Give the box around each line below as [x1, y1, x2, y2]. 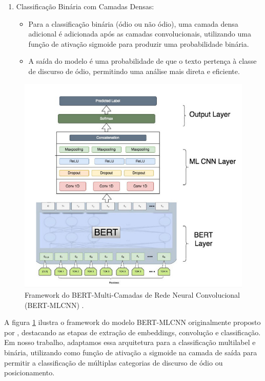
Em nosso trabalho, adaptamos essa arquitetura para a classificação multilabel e [4, 337, 256, 348]
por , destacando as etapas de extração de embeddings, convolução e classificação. [4, 326, 261, 337]
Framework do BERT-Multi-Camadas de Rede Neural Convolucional [25, 289, 240, 300]
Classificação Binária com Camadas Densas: [16, 1, 154, 11]
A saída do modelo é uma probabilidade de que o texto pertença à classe [28, 56, 257, 66]
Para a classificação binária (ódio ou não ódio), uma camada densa [28, 18, 238, 29]
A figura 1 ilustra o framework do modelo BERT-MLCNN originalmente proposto [4, 317, 261, 328]
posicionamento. [4, 367, 55, 378]
